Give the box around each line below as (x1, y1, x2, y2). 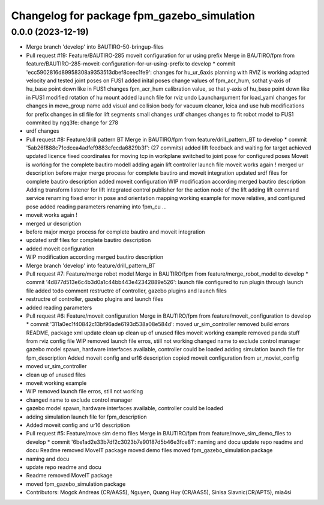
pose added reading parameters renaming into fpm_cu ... (26, 203, 167, 210)
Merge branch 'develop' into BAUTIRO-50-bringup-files (26, 43, 164, 50)
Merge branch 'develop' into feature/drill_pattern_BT (26, 262, 156, 269)
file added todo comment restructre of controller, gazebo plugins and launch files (26, 287, 227, 294)
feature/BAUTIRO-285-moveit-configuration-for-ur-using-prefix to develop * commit (26, 60, 236, 67)
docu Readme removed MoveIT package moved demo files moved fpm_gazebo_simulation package (26, 447, 273, 454)
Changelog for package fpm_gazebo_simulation (11, 9, 255, 22)
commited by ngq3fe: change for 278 (26, 119, 118, 126)
